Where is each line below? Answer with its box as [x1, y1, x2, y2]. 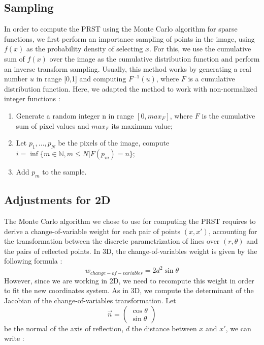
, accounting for [208, 225, 257, 236]
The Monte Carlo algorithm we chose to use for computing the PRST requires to [4, 215, 256, 226]
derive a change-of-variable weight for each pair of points [4, 225, 181, 236]
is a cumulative [188, 73, 235, 84]
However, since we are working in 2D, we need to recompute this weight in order [4, 275, 254, 285]
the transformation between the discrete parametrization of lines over [4, 236, 220, 246]
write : [4, 333, 24, 343]
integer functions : [4, 93, 60, 104]
